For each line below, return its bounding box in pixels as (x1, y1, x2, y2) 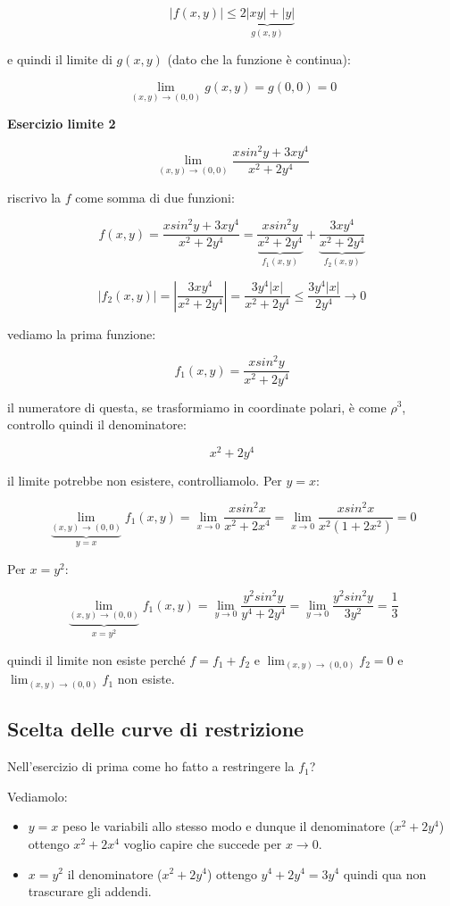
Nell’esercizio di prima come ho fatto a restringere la (7, 757, 295, 776)
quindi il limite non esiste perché (7, 650, 186, 669)
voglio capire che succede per (123, 834, 282, 852)
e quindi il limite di (7, 50, 112, 69)
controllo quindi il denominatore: (7, 415, 187, 434)
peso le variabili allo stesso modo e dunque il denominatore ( (62, 817, 395, 835)
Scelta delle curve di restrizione (7, 715, 304, 743)
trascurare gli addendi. (28, 882, 152, 901)
